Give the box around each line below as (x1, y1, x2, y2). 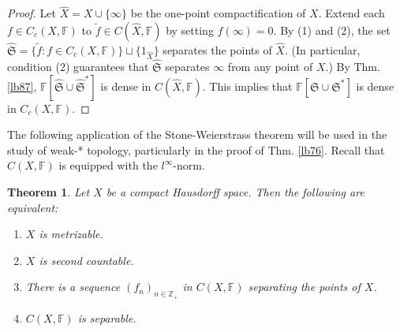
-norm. (173, 157, 205, 173)
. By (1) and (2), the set (273, 21, 391, 38)
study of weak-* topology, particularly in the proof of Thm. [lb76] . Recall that (7, 141, 385, 158)
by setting (166, 21, 214, 38)
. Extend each (318, 5, 385, 21)
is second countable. (39, 252, 134, 268)
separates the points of (163, 42, 272, 58)
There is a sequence (25, 278, 121, 295)
